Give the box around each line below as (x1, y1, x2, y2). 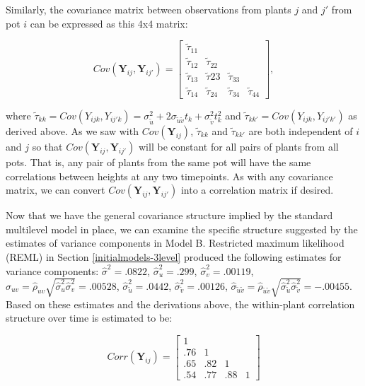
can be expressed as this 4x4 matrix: (30, 16, 188, 30)
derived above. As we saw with (6, 124, 139, 138)
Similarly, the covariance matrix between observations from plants (6, 2, 291, 16)
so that (32, 139, 63, 153)
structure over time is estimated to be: (6, 310, 173, 325)
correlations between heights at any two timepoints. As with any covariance (6, 168, 333, 183)
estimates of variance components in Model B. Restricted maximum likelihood (6, 235, 344, 250)
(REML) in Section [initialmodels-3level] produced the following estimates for (6, 249, 342, 264)
